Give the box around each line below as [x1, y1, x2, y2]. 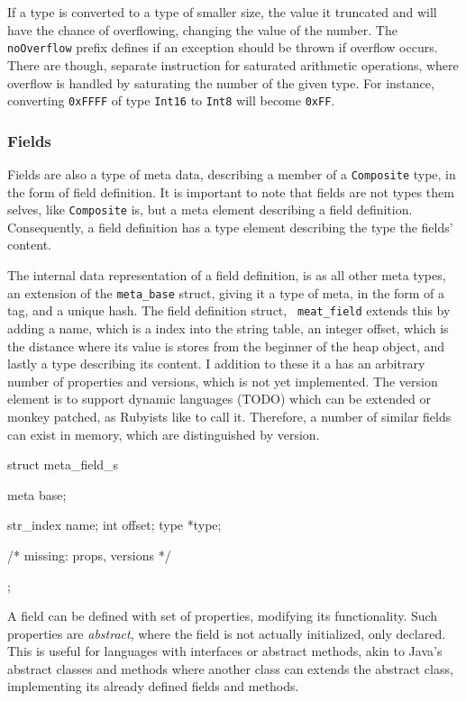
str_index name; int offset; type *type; [7, 515, 222, 534]
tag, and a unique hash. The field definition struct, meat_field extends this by [7, 301, 451, 320]
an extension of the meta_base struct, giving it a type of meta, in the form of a [7, 283, 445, 302]
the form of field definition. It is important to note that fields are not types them [7, 182, 454, 201]
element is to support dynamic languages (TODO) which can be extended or [7, 389, 431, 408]
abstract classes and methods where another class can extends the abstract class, [7, 659, 453, 678]
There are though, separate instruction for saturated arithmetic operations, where [7, 55, 459, 74]
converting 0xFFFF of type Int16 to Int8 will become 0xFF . [7, 91, 335, 110]
